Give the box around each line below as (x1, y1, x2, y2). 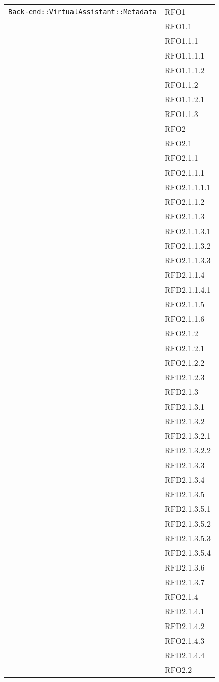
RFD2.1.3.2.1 (164, 430, 211, 441)
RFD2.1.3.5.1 (164, 503, 211, 515)
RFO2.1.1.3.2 (164, 240, 211, 251)
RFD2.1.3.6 (164, 561, 205, 573)
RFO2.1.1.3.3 (164, 254, 211, 266)
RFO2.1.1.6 (164, 313, 205, 324)
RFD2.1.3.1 (164, 401, 205, 412)
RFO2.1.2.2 (164, 357, 205, 368)
